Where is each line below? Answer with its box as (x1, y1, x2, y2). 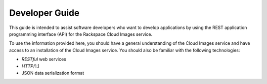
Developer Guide (9, 7, 80, 18)
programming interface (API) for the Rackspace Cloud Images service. (9, 31, 153, 37)
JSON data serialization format (21, 70, 84, 76)
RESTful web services (21, 56, 66, 62)
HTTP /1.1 (21, 63, 40, 69)
